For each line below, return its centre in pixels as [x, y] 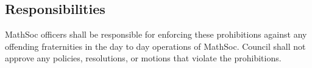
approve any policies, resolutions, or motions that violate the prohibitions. [143, 58]
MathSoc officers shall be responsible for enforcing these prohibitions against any [156, 34]
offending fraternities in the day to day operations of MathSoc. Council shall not [155, 46]
